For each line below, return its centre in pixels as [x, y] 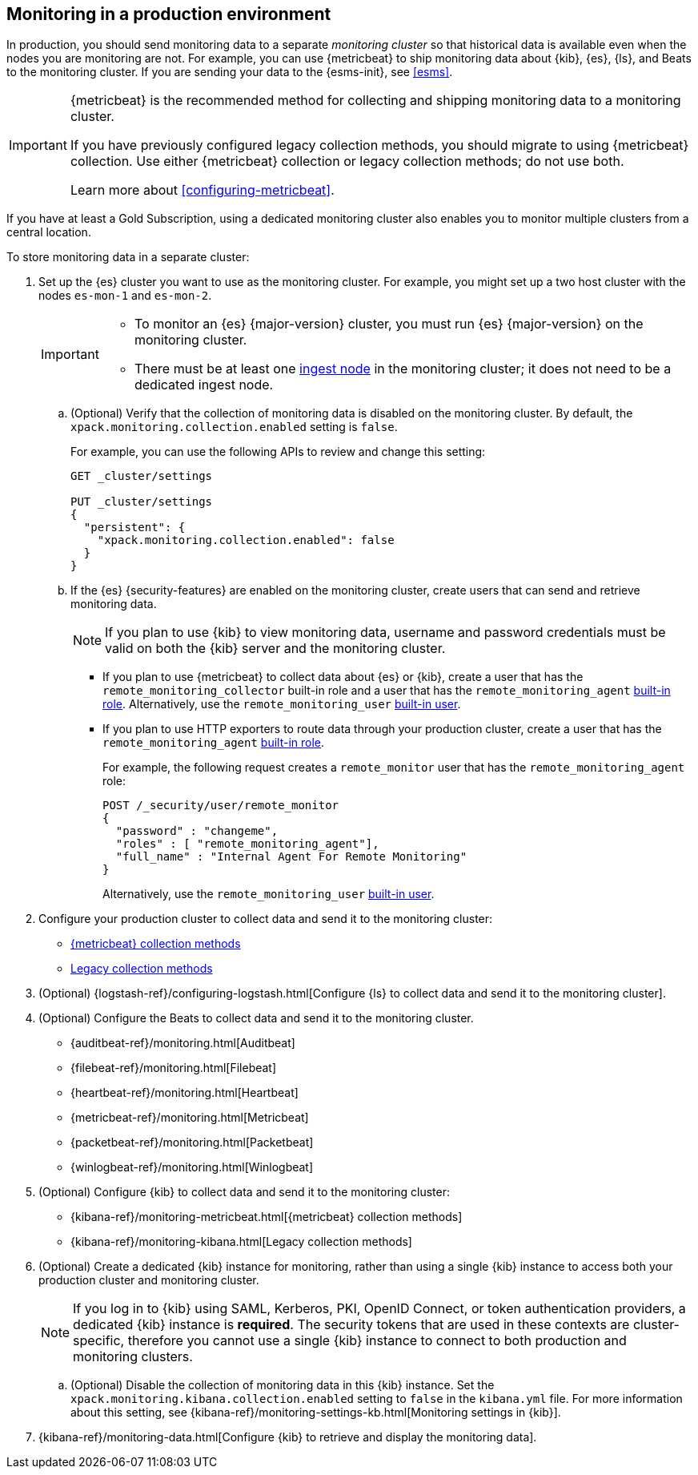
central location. [49, 232]
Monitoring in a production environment [169, 14]
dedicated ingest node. [204, 385]
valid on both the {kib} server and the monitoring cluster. [275, 649]
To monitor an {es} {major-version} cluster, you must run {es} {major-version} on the [389, 324]
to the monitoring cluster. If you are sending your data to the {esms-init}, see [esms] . [230, 72]
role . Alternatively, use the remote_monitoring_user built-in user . [282, 704]
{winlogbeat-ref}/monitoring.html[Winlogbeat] [192, 1167]
